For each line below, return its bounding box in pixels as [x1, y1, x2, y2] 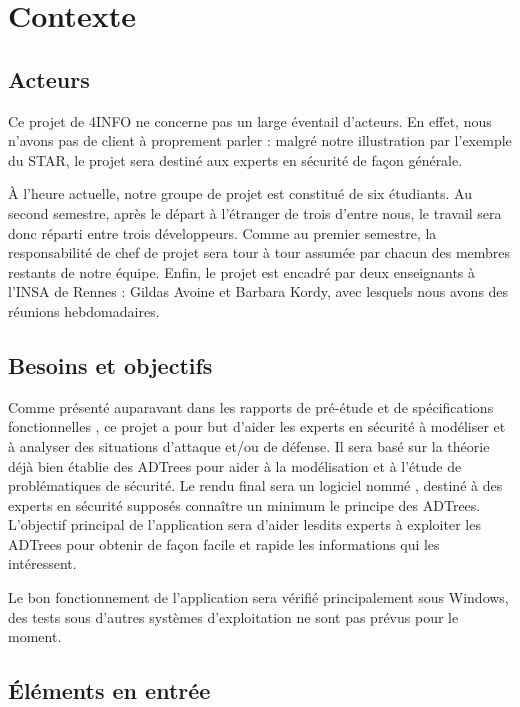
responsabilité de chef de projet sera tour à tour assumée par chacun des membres [8, 242, 511, 263]
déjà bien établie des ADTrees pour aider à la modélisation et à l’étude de [8, 455, 462, 476]
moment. [8, 626, 62, 647]
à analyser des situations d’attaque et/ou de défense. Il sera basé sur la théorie [8, 435, 490, 456]
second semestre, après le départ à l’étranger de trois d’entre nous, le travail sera [8, 202, 502, 223]
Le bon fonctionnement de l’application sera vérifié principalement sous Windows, [8, 587, 509, 608]
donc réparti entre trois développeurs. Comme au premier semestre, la [8, 222, 437, 243]
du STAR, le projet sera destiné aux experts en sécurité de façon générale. [8, 149, 463, 170]
